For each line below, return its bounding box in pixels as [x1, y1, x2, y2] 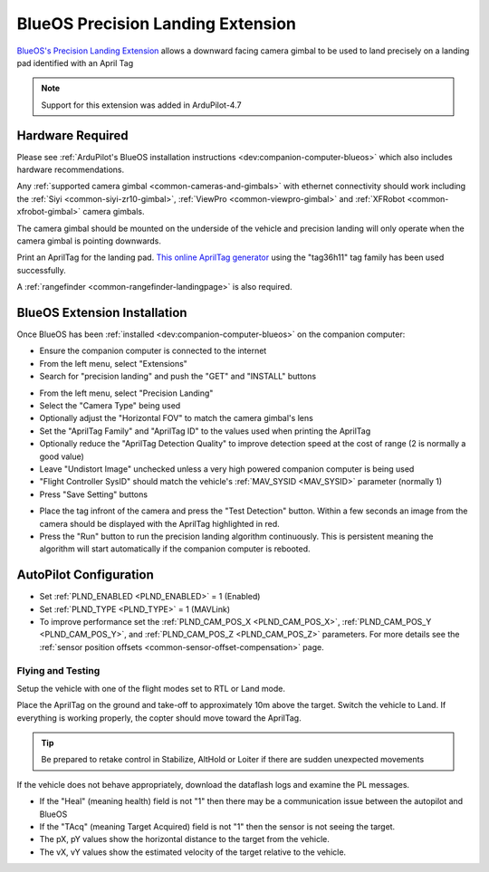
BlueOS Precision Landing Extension [16, 14, 296, 34]
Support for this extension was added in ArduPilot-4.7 [41, 100, 242, 110]
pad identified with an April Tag [16, 57, 134, 68]
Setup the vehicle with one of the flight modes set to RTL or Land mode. [16, 683, 285, 694]
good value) [39, 451, 85, 462]
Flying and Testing [16, 664, 101, 676]
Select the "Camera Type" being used [39, 400, 181, 411]
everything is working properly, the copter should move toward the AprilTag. [16, 712, 302, 723]
